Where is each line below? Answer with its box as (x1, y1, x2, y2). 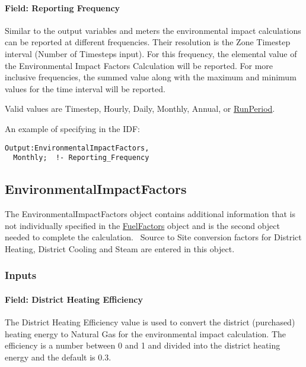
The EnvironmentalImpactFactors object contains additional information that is (5, 208, 296, 220)
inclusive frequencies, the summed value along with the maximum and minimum (5, 71, 297, 83)
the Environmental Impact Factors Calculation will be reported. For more (5, 59, 273, 71)
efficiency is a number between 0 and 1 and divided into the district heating (5, 339, 280, 352)
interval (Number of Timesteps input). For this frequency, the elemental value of (5, 47, 297, 59)
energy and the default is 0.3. (5, 350, 111, 363)
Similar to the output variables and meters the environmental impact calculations (5, 24, 301, 36)
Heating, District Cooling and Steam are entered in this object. (5, 242, 235, 255)
